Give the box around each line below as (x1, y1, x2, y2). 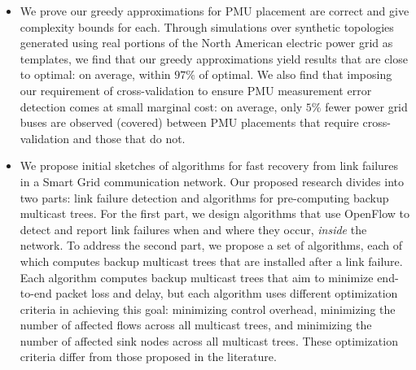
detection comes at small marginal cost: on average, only (20, 98, 303, 115)
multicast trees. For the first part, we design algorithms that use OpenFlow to (20, 205, 409, 222)
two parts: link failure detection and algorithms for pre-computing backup (20, 189, 389, 206)
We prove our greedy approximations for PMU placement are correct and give (20, 2, 409, 19)
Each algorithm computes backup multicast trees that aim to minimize (20, 268, 374, 285)
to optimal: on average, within (20, 66, 171, 83)
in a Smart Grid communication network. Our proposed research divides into (20, 172, 404, 189)
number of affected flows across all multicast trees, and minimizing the (20, 316, 372, 333)
